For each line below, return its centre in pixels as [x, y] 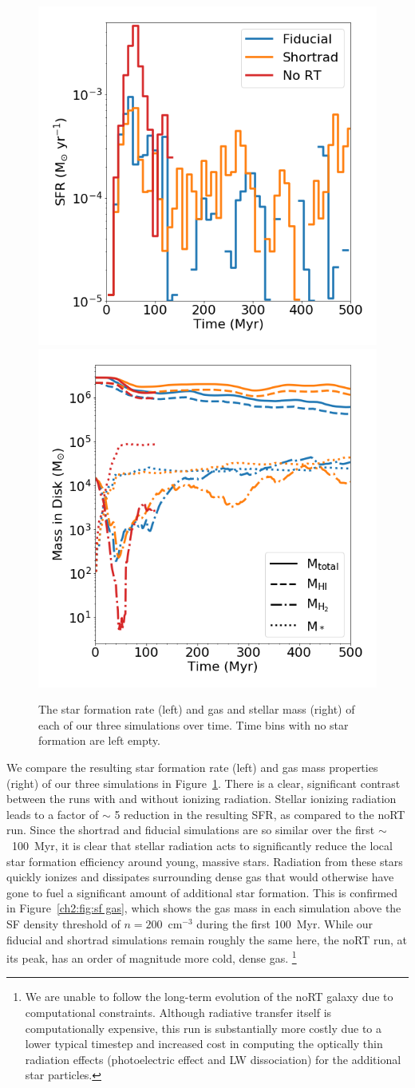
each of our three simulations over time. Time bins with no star [194, 724]
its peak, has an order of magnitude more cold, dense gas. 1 [152, 957]
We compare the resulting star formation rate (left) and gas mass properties [192, 767]
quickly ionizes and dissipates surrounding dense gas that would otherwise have [200, 877]
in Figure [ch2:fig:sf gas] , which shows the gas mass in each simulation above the [204, 908]
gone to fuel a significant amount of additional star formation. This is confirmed [202, 892]
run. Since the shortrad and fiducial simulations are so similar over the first [191, 830]
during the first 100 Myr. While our [285, 923]
